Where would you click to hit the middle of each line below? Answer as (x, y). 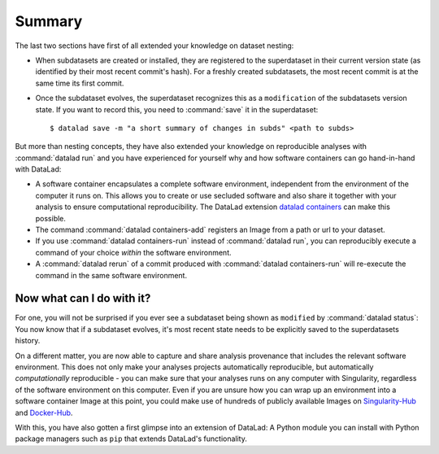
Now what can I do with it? (83, 298)
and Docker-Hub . (44, 413)
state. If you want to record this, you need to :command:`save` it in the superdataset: (177, 109)
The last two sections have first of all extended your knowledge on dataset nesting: (154, 46)
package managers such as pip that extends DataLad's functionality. (131, 439)
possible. (51, 218)
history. (28, 341)
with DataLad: (38, 169)
